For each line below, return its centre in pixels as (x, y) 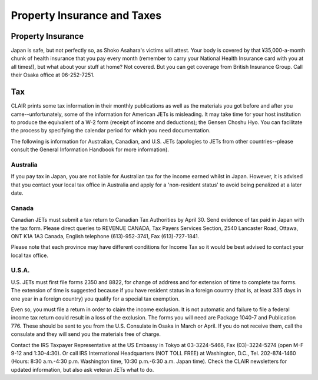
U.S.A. (20, 271)
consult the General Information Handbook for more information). (90, 149)
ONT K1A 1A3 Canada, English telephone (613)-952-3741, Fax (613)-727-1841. (105, 236)
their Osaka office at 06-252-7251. (53, 75)
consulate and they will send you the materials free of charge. (86, 334)
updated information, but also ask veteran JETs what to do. (82, 369)
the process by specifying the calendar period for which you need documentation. (111, 131)
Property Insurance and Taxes (86, 15)
